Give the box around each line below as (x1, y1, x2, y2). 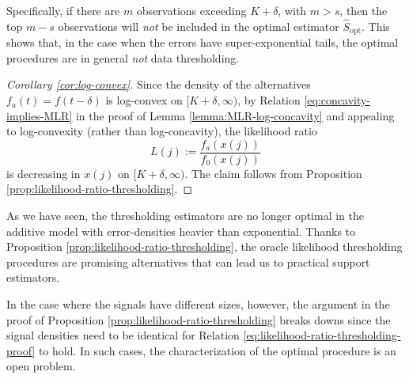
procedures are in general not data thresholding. (6, 49, 240, 66)
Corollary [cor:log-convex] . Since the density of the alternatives (6, 76, 311, 93)
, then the (339, 2, 388, 18)
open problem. (6, 358, 76, 374)
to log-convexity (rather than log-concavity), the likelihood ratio (6, 123, 317, 139)
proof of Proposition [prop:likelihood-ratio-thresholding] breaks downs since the (6, 311, 391, 328)
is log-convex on (105, 92, 183, 108)
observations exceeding (136, 2, 247, 18)
